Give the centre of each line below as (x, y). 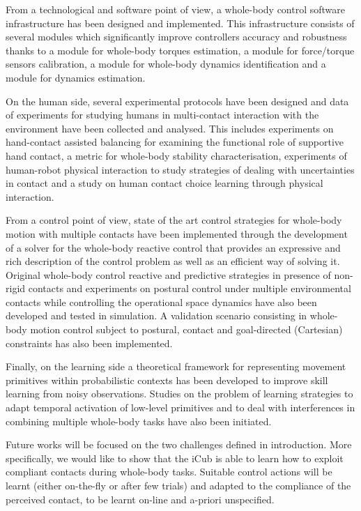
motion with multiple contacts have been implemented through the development (177, 233)
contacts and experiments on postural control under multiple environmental (190, 288)
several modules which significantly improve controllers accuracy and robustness (176, 37)
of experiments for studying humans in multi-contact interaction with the (162, 115)
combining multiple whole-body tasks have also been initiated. (139, 421)
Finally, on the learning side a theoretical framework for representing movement (176, 366)
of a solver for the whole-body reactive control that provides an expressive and (173, 247)
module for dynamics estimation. (76, 77)
